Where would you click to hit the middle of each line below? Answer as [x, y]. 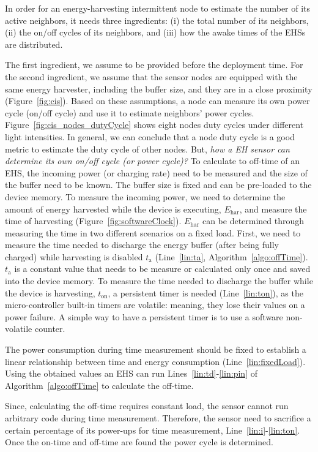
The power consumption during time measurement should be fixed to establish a [156, 349]
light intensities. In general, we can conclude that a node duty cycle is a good [150, 136]
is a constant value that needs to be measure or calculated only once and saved [162, 269]
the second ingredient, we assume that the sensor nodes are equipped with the [151, 76]
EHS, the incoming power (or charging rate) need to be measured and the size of [156, 172]
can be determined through [253, 221]
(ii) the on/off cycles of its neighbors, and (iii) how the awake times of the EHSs [155, 32]
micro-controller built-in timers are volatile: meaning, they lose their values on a [155, 305]
